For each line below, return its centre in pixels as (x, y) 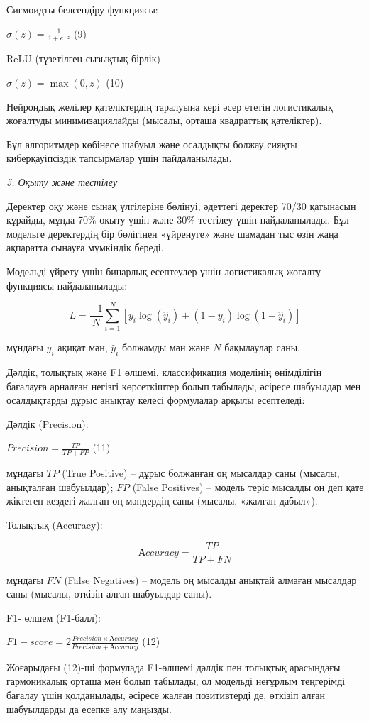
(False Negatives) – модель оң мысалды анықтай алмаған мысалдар (210, 579)
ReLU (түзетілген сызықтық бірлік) (83, 59)
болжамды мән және (166, 347)
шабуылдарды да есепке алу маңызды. (89, 709)
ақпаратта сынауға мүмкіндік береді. (85, 247)
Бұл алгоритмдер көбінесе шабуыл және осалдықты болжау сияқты (152, 144)
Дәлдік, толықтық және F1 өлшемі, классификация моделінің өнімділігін (164, 372)
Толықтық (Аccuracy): (55, 525)
